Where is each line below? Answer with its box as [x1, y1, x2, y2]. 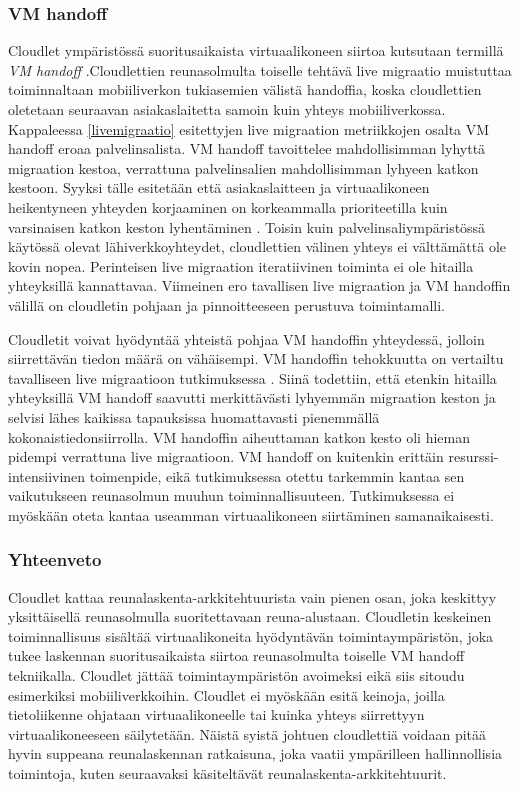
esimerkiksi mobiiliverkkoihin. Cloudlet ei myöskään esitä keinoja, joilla [8, 684, 445, 705]
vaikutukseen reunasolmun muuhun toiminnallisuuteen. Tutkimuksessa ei [8, 485, 455, 506]
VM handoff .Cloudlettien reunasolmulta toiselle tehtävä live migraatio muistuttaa [8, 59, 512, 80]
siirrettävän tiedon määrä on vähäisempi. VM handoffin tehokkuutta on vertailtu [8, 348, 504, 369]
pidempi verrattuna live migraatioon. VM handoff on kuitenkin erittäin [8, 446, 444, 467]
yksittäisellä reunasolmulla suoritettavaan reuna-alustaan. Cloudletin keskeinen [8, 606, 492, 627]
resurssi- [448, 446, 499, 467]
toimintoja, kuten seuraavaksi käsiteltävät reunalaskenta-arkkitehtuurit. [8, 763, 447, 784]
